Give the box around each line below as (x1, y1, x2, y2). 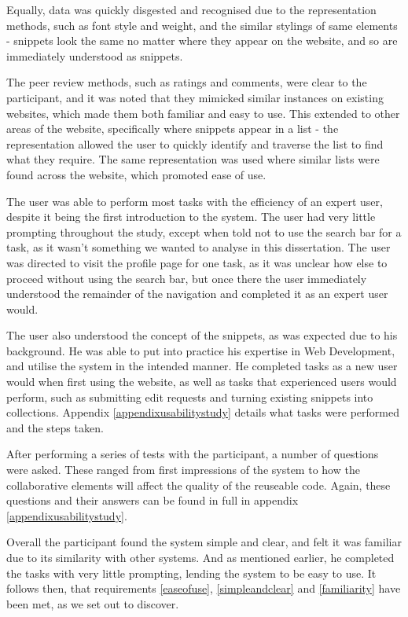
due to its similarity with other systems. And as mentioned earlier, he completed (6, 549, 395, 565)
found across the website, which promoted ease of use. (6, 166, 266, 182)
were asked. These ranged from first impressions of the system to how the (6, 461, 360, 478)
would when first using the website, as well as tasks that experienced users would (6, 373, 397, 390)
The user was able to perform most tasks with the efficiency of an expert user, (6, 193, 383, 209)
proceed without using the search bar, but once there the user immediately (6, 270, 367, 286)
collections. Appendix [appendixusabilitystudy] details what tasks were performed (6, 404, 399, 421)
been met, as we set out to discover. (6, 595, 179, 611)
